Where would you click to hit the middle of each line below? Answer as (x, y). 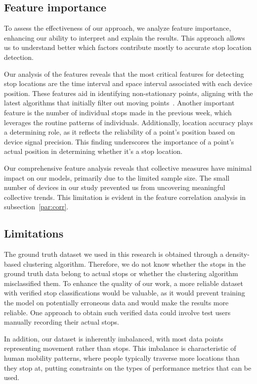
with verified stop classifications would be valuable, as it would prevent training (125, 293)
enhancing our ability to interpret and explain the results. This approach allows (125, 37)
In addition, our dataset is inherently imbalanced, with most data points (114, 338)
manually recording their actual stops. (62, 322)
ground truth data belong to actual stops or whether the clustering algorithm (121, 273)
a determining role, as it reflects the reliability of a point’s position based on (120, 132)
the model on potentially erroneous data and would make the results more (116, 303)
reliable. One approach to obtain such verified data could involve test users (117, 312)
